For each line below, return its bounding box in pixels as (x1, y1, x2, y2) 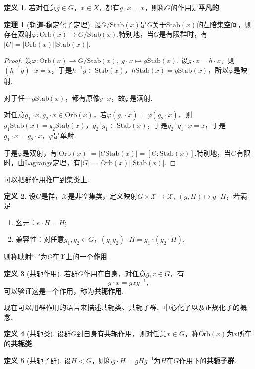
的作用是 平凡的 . (170, 2, 221, 12)
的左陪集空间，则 (196, 19, 252, 29)
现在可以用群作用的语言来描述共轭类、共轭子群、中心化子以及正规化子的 (4, 302, 240, 312)
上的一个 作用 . (65, 251, 109, 262)
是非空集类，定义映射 (68, 190, 138, 201)
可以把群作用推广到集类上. (4, 174, 89, 184)
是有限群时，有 (159, 29, 208, 39)
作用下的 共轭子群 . (179, 355, 237, 365)
